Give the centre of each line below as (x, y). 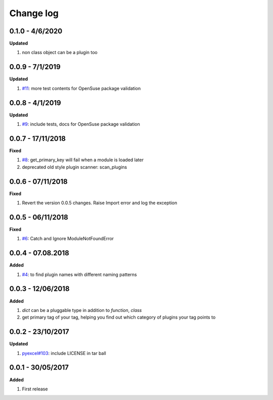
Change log (34, 13)
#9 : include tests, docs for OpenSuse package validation (81, 124)
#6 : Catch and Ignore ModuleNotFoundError (68, 239)
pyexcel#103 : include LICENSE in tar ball (64, 353)
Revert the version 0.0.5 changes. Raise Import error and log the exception (100, 203)
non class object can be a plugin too (60, 53)
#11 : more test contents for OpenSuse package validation (81, 88)
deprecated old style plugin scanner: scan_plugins (75, 167)
